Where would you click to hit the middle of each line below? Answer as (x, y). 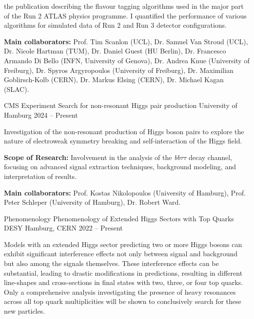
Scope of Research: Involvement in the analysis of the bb (92, 157)
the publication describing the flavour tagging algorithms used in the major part (124, 6)
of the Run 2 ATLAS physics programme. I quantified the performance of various (125, 15)
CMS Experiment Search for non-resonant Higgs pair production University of (121, 105)
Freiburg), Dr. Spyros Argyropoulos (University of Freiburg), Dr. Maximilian (119, 70)
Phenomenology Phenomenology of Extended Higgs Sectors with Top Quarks (119, 218)
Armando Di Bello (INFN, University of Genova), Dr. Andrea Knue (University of (127, 60)
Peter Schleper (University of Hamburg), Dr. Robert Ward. (92, 202)
